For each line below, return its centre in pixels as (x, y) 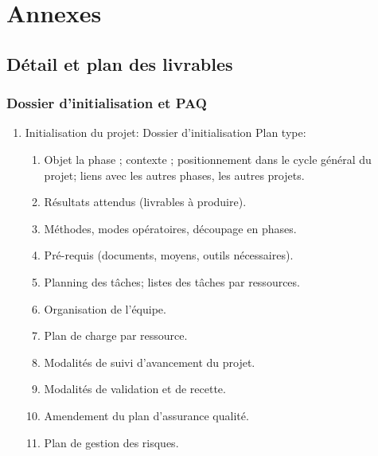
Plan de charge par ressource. (116, 335)
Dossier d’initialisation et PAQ (107, 103)
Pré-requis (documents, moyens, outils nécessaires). (169, 255)
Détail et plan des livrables (120, 63)
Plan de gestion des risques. (111, 442)
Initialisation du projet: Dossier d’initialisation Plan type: (166, 133)
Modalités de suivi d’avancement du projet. (150, 362)
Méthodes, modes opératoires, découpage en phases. (170, 228)
